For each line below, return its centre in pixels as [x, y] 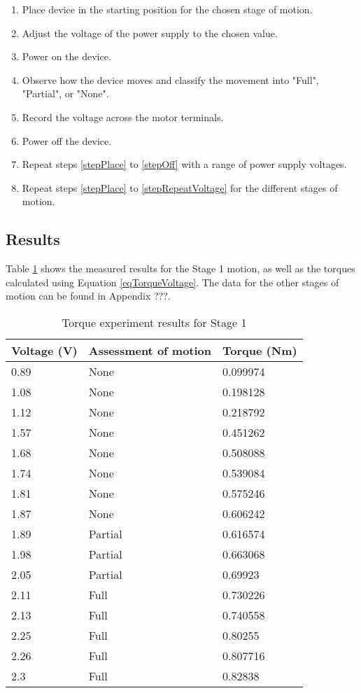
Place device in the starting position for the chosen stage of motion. [167, 9]
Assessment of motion [150, 350]
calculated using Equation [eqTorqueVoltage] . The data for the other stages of [172, 282]
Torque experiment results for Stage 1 [154, 322]
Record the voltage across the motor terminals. [123, 117]
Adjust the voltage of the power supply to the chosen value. [150, 33]
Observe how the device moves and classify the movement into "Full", [170, 79]
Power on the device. [66, 56]
